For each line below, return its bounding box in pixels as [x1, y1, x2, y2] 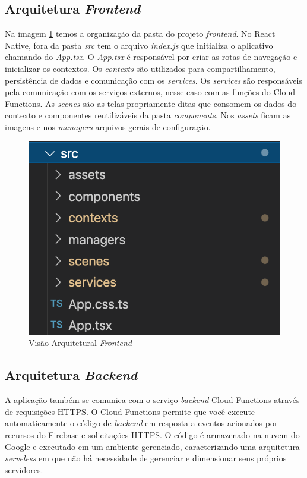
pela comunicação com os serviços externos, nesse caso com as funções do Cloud [5, 86, 296, 98]
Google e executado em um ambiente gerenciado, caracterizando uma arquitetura [5, 440, 300, 452]
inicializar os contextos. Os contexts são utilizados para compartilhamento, [5, 62, 276, 74]
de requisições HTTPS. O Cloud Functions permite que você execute [5, 405, 255, 417]
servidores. [5, 463, 43, 476]
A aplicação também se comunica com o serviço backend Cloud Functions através [5, 394, 300, 406]
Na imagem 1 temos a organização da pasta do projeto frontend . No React [5, 27, 276, 40]
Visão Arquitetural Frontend [29, 337, 132, 349]
